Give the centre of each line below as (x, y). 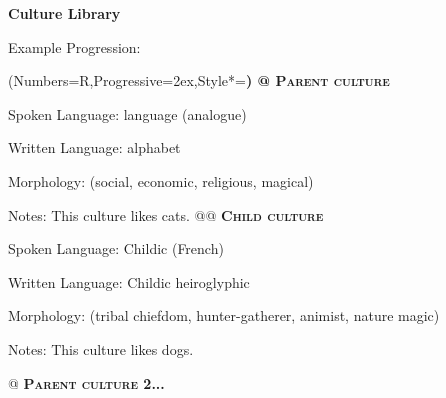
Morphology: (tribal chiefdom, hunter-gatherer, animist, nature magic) (224, 315)
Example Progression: (74, 46)
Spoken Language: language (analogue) (127, 113)
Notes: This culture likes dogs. (101, 348)
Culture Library (64, 13)
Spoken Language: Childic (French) (116, 248)
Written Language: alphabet (94, 147)
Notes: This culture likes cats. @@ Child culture (166, 214)
